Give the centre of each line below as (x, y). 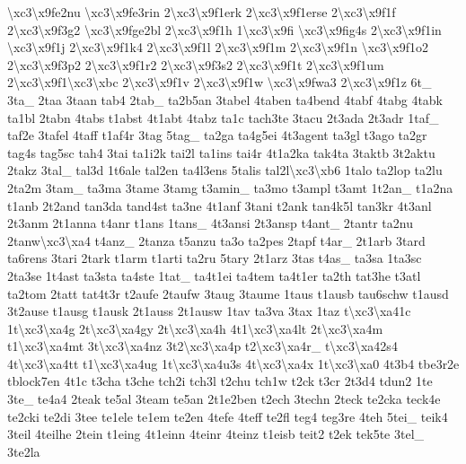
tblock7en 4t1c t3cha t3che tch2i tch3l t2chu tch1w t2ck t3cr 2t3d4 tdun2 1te (220, 381)
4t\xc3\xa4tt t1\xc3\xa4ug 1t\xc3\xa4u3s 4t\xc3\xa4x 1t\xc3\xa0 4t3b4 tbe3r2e (233, 363)
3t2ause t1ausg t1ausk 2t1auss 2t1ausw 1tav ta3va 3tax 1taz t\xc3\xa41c (209, 311)
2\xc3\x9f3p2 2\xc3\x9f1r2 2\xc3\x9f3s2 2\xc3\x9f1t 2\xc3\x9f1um (196, 64)
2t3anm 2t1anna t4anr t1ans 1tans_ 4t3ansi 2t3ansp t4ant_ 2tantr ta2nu (210, 223)
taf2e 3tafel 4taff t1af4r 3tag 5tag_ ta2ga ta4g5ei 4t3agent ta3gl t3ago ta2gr (217, 135)
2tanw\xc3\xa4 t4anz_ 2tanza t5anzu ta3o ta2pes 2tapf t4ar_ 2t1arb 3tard (216, 240)
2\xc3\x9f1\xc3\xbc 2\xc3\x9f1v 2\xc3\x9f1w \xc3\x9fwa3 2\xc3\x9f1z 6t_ (220, 82)
